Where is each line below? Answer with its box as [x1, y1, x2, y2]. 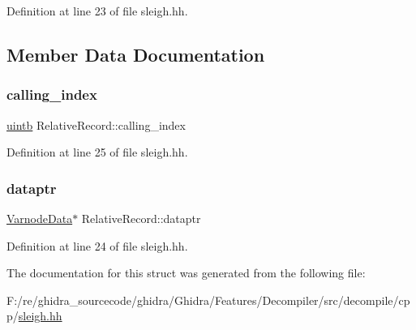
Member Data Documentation [6, 41, 265, 66]
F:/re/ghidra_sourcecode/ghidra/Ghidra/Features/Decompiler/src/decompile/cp [6, 291, 410, 308]
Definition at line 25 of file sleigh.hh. [6, 144, 188, 161]
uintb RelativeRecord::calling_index [6, 116, 186, 133]
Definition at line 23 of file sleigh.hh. [6, 2, 188, 19]
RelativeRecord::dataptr [81, 210, 201, 226]
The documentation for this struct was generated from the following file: [6, 264, 366, 281]
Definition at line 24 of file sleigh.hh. [6, 237, 188, 254]
